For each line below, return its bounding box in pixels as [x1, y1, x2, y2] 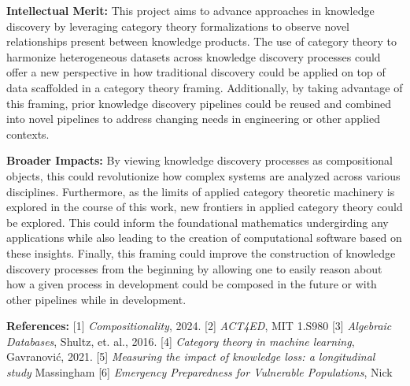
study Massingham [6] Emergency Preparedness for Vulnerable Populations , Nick [6, 364, 393, 380]
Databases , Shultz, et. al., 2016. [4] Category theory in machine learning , [6, 332, 355, 349]
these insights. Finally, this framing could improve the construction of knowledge [6, 244, 396, 261]
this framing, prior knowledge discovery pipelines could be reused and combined [6, 95, 391, 111]
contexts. [6, 125, 50, 142]
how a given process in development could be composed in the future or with [6, 276, 377, 292]
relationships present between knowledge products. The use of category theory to [6, 33, 397, 50]
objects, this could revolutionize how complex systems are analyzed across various [6, 167, 401, 184]
